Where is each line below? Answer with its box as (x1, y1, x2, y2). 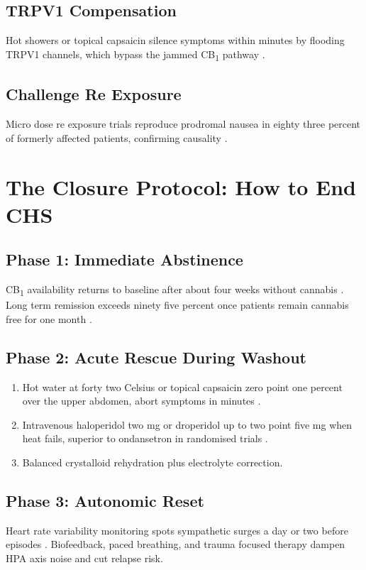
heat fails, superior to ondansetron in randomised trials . (22, 431, 268, 446)
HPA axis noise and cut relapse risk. (6, 550, 163, 565)
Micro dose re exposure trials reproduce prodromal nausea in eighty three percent (6, 116, 361, 131)
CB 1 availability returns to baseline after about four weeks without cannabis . (6, 282, 344, 298)
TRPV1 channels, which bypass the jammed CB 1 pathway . (6, 46, 265, 63)
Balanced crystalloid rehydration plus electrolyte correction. (22, 454, 283, 469)
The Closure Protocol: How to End (6, 172, 357, 201)
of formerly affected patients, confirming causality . (6, 130, 228, 145)
